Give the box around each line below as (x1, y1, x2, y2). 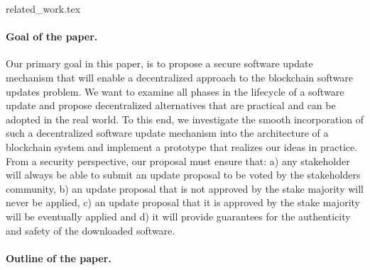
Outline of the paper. (6, 250, 111, 265)
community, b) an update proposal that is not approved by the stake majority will (6, 181, 364, 196)
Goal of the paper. (6, 29, 98, 44)
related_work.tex (6, 1, 81, 16)
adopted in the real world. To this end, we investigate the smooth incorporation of (6, 111, 364, 126)
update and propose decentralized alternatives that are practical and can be (6, 98, 336, 113)
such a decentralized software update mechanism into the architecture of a (6, 125, 329, 140)
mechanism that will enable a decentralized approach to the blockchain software (6, 69, 354, 84)
